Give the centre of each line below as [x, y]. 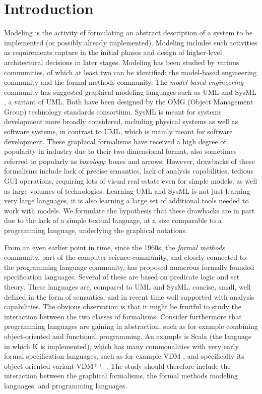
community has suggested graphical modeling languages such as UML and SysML [130, 92]
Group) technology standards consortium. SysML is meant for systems [113, 111]
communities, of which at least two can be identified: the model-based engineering [130, 72]
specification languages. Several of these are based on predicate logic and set [122, 277]
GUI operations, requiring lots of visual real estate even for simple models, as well [131, 181]
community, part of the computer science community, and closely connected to [125, 257]
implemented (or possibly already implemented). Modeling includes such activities [131, 42]
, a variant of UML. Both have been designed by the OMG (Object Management [129, 102]
